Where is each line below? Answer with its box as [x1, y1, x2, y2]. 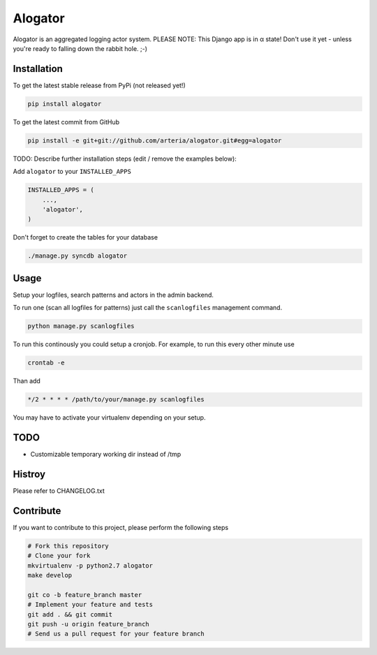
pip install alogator [27, 100, 102, 108]
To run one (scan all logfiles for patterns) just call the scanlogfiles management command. [13, 304, 283, 312]
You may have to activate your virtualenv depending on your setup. [13, 413, 206, 422]
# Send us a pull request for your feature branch [27, 630, 205, 638]
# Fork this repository [27, 542, 110, 550]
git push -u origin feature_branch [27, 620, 149, 628]
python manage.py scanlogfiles [27, 322, 135, 330]
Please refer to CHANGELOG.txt [13, 486, 105, 495]
